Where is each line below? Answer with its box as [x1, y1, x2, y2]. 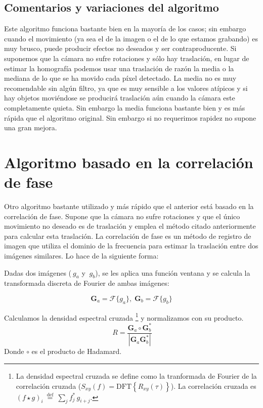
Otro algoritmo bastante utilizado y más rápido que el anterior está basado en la [4, 201, 254, 212]
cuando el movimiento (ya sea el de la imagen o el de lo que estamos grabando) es [4, 33, 258, 43]
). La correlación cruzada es [170, 380, 256, 391]
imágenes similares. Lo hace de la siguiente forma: [4, 250, 159, 261]
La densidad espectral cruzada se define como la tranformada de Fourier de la [16, 371, 257, 381]
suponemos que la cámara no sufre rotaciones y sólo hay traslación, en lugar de [4, 53, 249, 63]
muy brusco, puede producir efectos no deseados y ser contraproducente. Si [4, 43, 237, 54]
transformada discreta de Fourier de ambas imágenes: [4, 278, 169, 288]
